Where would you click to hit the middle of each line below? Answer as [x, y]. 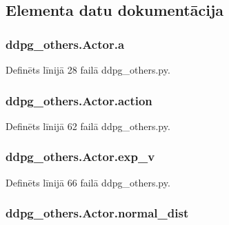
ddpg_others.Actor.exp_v [80, 157]
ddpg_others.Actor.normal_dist [97, 213]
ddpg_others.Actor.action [79, 100]
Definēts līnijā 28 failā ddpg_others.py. [88, 69]
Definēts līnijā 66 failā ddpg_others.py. [88, 182]
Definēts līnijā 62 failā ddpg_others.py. [88, 126]
